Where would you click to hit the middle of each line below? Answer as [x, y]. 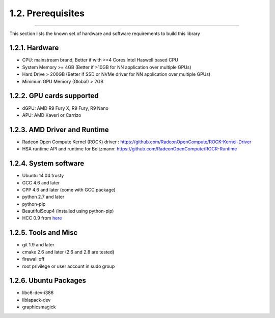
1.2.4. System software [47, 163]
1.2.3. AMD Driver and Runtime [59, 130]
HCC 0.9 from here [42, 218]
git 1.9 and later [38, 245]
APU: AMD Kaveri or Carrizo [52, 115]
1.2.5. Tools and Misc [44, 233]
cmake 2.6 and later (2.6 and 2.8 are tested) [68, 252]
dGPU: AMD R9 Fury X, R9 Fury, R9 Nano [65, 108]
